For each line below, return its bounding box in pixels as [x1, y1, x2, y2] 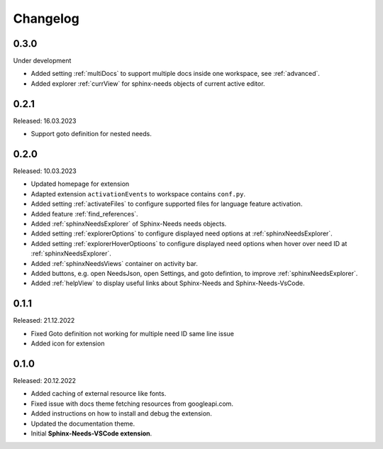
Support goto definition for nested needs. [30, 130, 152, 138]
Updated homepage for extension [30, 179, 130, 188]
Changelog [13, 11, 79, 26]
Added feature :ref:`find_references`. [30, 209, 138, 218]
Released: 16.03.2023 [13, 116, 77, 125]
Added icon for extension [30, 339, 105, 348]
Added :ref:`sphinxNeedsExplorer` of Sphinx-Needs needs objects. [30, 220, 227, 228]
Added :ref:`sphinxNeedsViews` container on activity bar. [30, 259, 199, 267]
